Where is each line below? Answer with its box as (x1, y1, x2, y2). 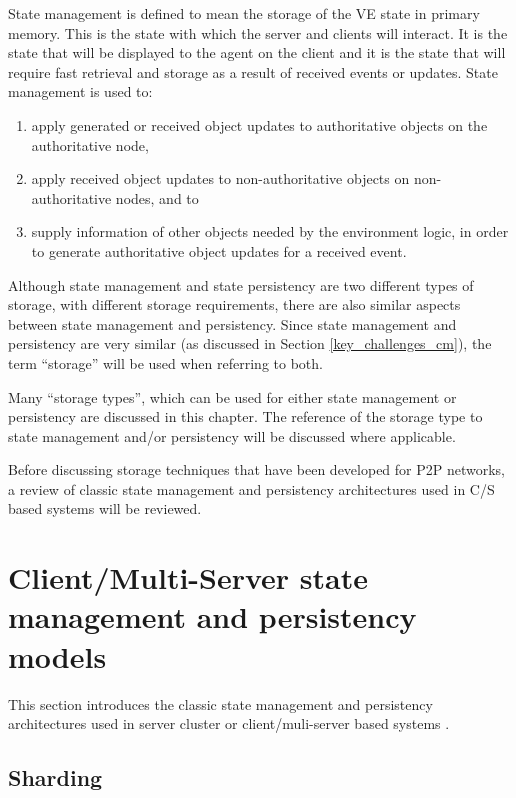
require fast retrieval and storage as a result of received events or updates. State (8, 61, 498, 82)
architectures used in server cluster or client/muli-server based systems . (8, 713, 450, 734)
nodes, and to (115, 187, 199, 208)
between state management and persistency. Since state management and (8, 313, 457, 334)
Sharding (8, 762, 103, 793)
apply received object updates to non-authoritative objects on (31, 168, 410, 189)
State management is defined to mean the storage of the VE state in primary (8, 3, 480, 23)
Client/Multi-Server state (8, 557, 368, 598)
